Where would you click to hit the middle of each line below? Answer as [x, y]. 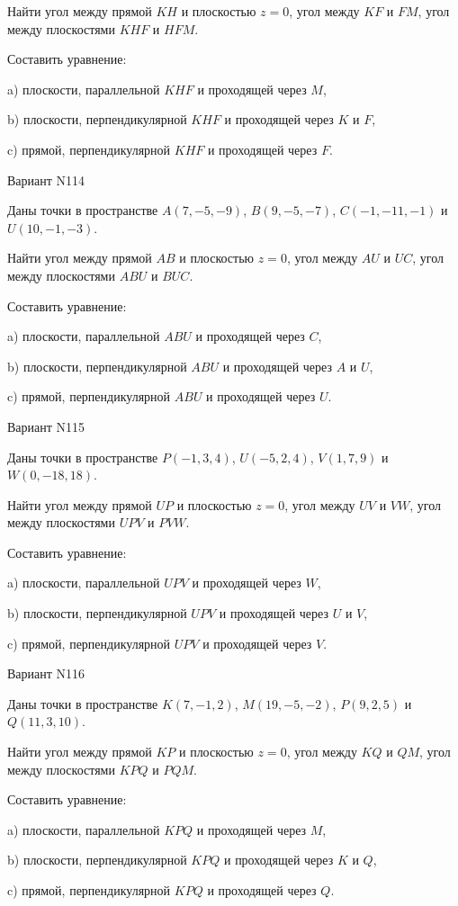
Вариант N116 [46, 673]
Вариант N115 [46, 426]
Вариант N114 [46, 179]
